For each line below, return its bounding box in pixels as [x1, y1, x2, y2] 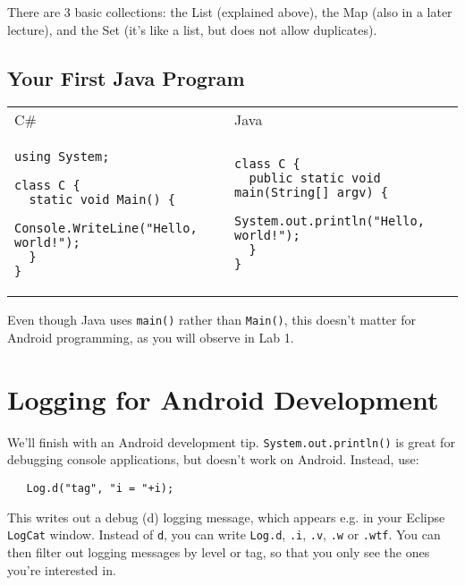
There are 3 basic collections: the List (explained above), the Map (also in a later [7, 3, 452, 21]
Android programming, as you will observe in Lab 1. [7, 328, 294, 347]
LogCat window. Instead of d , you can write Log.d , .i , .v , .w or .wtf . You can [7, 525, 441, 544]
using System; [14, 149, 110, 165]
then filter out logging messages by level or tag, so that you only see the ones [7, 542, 430, 561]
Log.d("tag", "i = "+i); [26, 482, 174, 496]
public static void [249, 171, 381, 186]
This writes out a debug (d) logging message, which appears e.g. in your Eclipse [7, 507, 445, 526]
